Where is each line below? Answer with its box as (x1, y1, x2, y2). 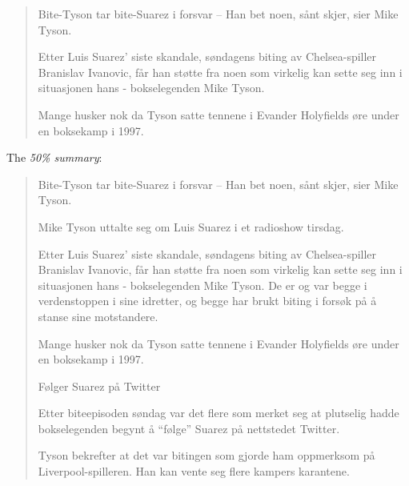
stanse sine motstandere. (38, 307, 158, 324)
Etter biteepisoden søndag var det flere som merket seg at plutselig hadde (38, 404, 399, 421)
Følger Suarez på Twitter (38, 377, 161, 394)
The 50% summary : (6, 149, 102, 166)
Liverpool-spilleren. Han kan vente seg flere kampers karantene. (38, 463, 350, 480)
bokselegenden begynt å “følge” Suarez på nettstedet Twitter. (38, 420, 340, 436)
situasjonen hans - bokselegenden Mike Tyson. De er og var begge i (38, 276, 367, 293)
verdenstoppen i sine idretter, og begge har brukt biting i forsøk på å (38, 292, 377, 309)
